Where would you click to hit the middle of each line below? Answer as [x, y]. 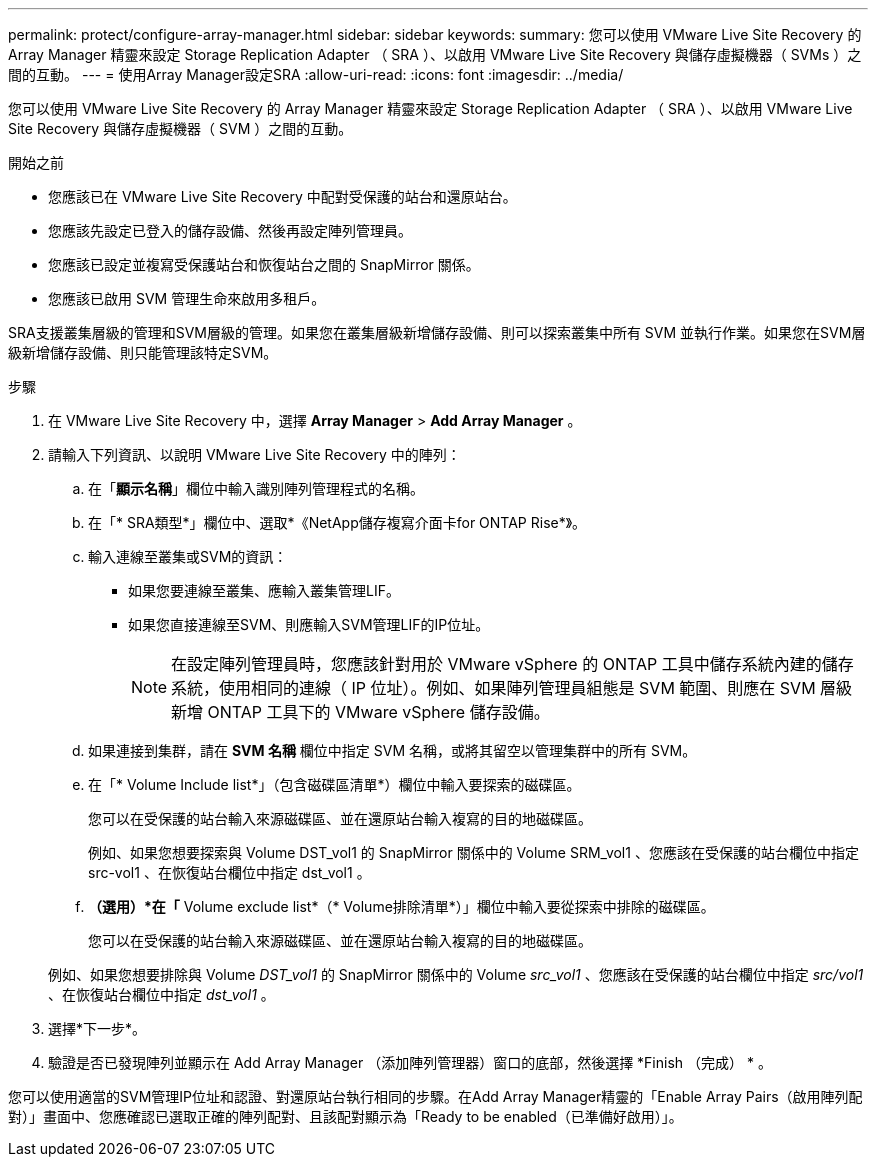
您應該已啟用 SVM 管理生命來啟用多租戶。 [187, 298]
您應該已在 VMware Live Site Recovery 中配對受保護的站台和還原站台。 [282, 196]
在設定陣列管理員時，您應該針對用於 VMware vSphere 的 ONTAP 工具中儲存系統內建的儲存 [512, 664]
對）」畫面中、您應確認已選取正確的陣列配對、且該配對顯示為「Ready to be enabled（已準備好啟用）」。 [345, 1116]
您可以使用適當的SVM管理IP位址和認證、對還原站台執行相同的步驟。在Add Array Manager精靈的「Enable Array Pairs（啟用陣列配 [435, 1096]
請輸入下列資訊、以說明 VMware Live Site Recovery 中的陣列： [254, 454]
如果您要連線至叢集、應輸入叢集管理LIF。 [264, 590]
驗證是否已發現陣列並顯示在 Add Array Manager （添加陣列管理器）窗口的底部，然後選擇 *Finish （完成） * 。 [410, 1062]
